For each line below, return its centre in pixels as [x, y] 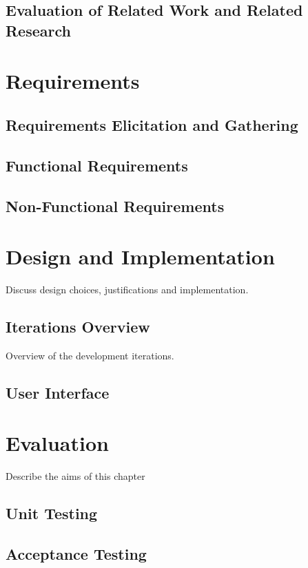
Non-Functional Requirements [115, 206]
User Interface [58, 392]
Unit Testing [52, 513]
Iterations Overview [78, 326]
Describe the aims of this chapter [75, 476]
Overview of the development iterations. [90, 355]
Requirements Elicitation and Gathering [152, 124]
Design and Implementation [140, 256]
